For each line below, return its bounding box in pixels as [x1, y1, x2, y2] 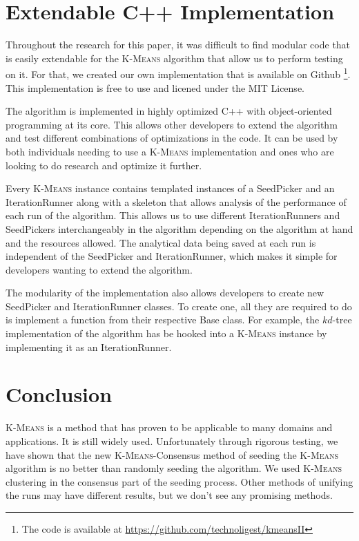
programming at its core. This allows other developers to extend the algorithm [6, 117, 338, 131]
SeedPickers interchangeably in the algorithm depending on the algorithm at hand [6, 221, 353, 236]
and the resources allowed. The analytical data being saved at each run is [6, 235, 316, 249]
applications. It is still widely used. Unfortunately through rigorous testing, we [6, 433, 338, 448]
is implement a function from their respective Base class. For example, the [6, 312, 320, 327]
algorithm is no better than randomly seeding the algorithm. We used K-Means [6, 461, 342, 475]
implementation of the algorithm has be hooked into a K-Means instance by [6, 326, 327, 341]
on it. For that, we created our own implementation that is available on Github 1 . [6, 65, 351, 81]
